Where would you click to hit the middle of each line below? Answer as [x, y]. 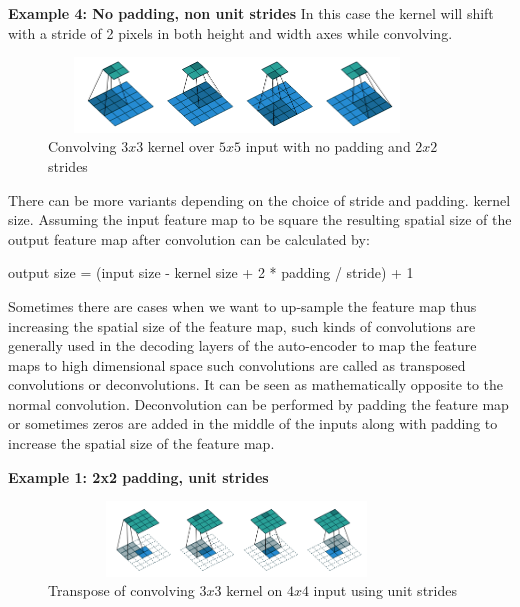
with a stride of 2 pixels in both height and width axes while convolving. [230, 32]
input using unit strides [385, 590]
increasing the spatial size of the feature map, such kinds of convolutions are [242, 325]
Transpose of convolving [121, 590]
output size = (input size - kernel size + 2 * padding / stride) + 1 [211, 272]
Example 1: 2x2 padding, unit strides [138, 476]
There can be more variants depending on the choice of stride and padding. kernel [259, 199]
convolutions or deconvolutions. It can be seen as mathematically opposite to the [256, 384]
